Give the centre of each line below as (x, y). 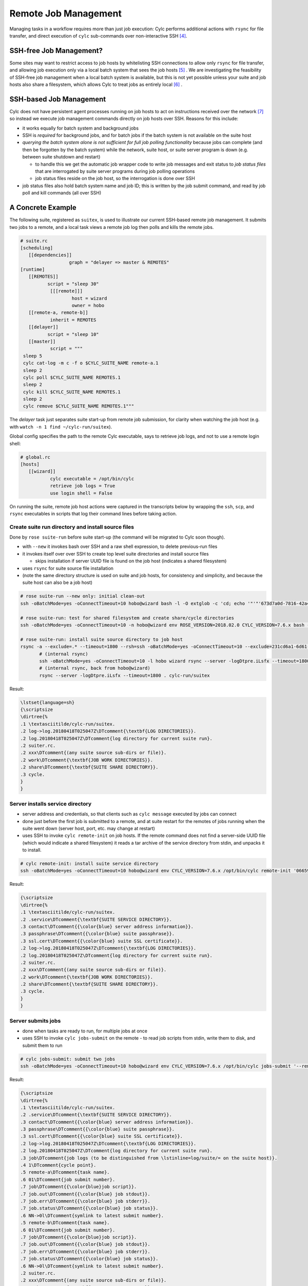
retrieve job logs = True (83, 486)
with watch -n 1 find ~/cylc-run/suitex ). (61, 426)
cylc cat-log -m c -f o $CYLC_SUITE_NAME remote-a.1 (91, 363)
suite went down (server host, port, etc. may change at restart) (89, 828)
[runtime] (33, 270)
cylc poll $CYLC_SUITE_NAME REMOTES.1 (72, 377)
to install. (32, 850)
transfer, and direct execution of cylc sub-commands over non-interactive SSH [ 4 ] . (98, 35)
